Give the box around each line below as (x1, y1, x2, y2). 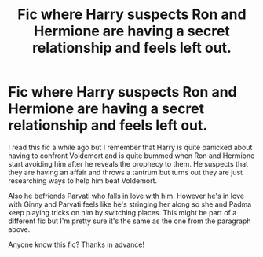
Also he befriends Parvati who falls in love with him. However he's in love (8, 191, 245, 200)
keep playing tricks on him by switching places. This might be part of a (8, 207, 237, 217)
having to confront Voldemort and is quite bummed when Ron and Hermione (8, 151, 255, 160)
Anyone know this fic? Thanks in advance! (8, 240, 145, 249)
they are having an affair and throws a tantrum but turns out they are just (8, 167, 243, 177)
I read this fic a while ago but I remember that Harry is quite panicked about (8, 142, 253, 152)
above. (8, 224, 31, 233)
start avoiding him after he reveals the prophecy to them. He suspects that (8, 159, 249, 168)
